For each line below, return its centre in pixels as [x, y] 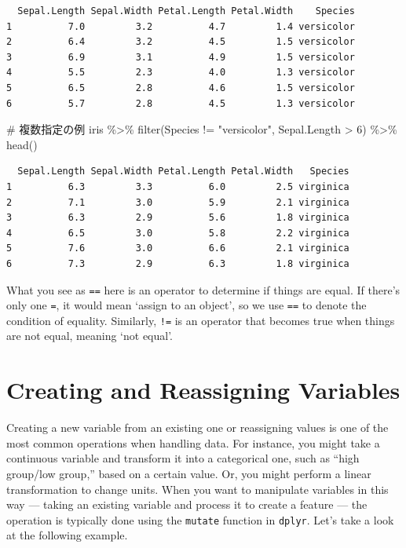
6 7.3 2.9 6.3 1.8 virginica [178, 263]
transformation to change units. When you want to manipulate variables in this [198, 489]
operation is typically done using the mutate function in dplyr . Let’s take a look [200, 519]
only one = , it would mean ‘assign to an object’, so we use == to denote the [187, 305]
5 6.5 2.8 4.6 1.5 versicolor [181, 88]
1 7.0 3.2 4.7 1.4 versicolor [181, 26]
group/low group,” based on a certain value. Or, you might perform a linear [189, 473]
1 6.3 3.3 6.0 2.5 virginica [178, 186]
